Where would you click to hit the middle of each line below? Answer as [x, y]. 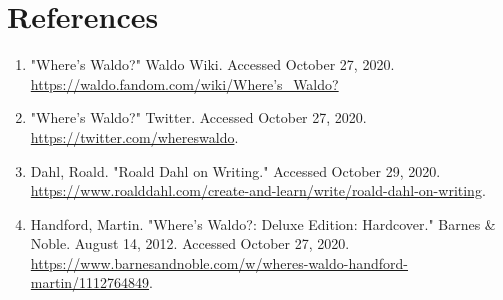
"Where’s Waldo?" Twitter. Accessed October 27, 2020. [198, 117]
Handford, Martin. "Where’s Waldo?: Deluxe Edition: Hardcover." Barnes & [263, 223]
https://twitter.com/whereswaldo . [134, 136]
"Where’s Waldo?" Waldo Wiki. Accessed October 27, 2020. [212, 64]
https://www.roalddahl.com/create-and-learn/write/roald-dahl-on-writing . [258, 190]
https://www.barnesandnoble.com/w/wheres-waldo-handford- [219, 262]
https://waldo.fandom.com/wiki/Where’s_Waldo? [184, 83]
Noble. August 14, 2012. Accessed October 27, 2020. [190, 243]
